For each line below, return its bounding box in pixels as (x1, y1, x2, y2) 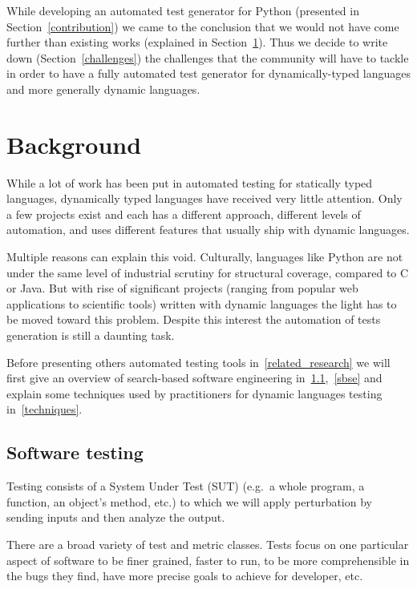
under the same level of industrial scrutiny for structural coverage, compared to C (6, 264, 409, 280)
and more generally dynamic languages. (6, 80, 200, 97)
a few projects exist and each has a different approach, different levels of (6, 205, 361, 222)
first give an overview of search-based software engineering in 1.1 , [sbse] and (6, 369, 383, 386)
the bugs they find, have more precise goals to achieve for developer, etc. (6, 567, 363, 584)
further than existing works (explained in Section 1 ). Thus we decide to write (6, 34, 388, 50)
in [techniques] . (6, 401, 83, 418)
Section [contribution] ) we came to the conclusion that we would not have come (6, 18, 399, 34)
